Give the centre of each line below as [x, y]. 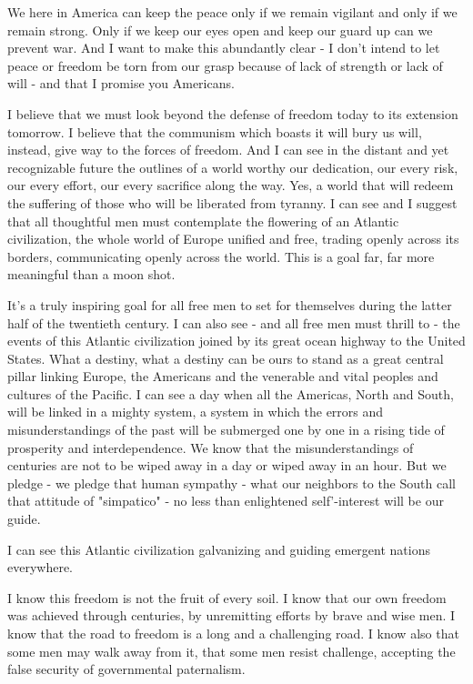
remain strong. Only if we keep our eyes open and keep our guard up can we [220, 30]
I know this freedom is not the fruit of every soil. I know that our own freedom [227, 597]
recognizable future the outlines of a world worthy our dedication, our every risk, [233, 167]
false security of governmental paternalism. [126, 669]
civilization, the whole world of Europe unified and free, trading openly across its [233, 239]
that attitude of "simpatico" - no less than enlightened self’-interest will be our [226, 501]
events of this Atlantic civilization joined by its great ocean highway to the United [236, 341]
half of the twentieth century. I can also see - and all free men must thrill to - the [234, 322]
